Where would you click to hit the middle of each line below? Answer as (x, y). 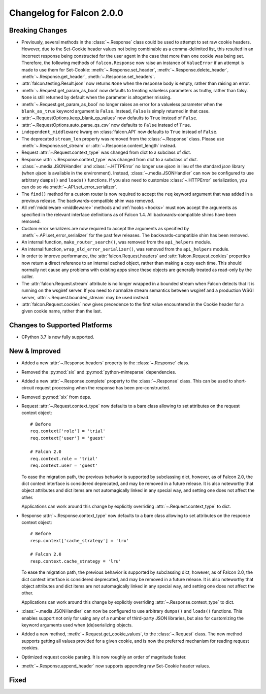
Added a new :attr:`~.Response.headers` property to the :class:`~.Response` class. (105, 363)
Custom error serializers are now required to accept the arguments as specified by (105, 228)
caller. (28, 277)
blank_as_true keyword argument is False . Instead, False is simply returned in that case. (116, 111)
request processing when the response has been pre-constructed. (103, 388)
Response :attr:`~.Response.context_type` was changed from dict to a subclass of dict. (110, 159)
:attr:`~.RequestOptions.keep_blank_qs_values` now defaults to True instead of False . (109, 118)
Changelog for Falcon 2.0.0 (66, 13)
